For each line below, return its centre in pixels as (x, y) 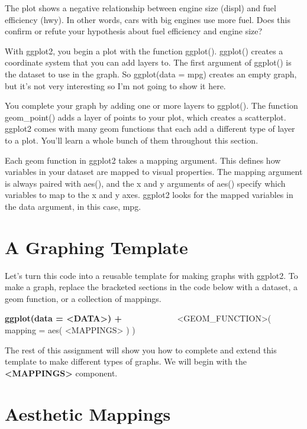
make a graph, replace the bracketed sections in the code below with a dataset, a (151, 287)
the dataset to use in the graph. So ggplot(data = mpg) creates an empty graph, (151, 74)
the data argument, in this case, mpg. (73, 206)
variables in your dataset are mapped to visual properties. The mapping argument (154, 172)
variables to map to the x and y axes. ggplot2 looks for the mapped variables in (149, 195)
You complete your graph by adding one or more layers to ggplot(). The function (151, 105)
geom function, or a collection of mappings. (83, 298)
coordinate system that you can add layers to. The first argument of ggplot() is (148, 62)
